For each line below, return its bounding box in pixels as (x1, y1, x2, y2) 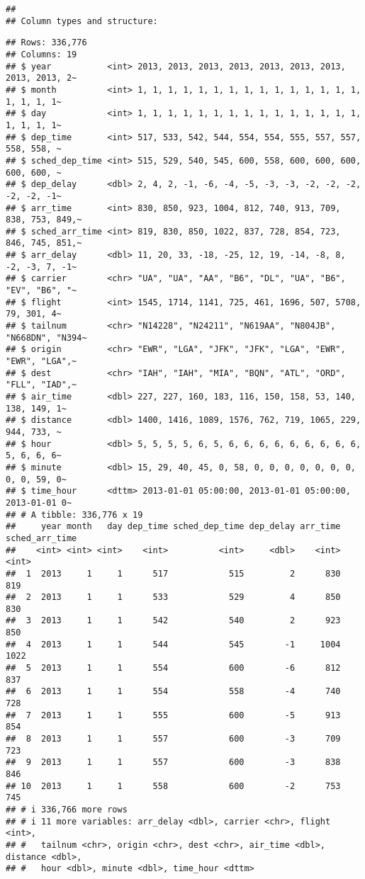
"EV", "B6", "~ (6, 285, 77, 296)
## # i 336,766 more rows (6, 804, 128, 815)
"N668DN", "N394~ (6, 332, 87, 343)
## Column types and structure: (6, 16, 158, 26)
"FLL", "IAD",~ (6, 380, 77, 390)
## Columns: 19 (6, 49, 77, 59)
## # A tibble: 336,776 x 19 (6, 509, 143, 520)
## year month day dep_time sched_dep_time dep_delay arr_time (6, 521, 341, 532)
